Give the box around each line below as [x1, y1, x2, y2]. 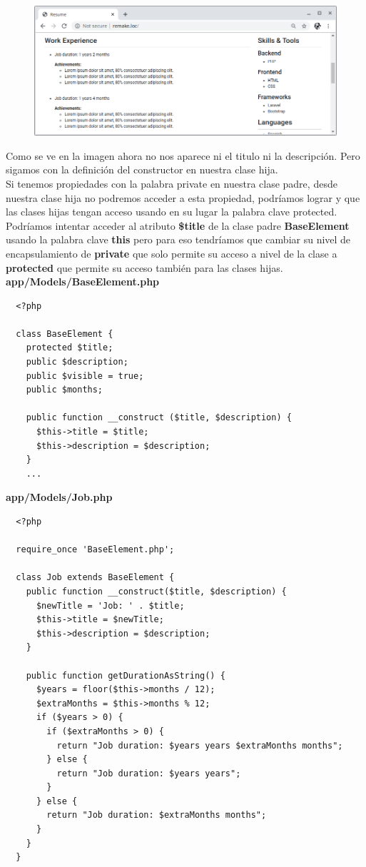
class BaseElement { [16, 328, 113, 339]
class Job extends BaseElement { [16, 572, 175, 583]
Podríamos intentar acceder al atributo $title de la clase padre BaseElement [6, 218, 350, 233]
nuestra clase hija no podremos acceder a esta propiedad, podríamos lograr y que [6, 190, 360, 205]
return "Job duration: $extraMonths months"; [46, 810, 267, 821]
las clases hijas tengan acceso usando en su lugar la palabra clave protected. [6, 204, 337, 219]
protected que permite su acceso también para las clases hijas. [6, 260, 283, 275]
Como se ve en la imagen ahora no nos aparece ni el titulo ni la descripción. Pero [6, 148, 360, 163]
